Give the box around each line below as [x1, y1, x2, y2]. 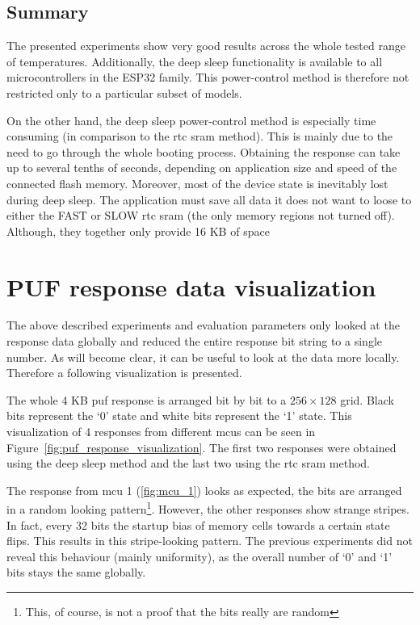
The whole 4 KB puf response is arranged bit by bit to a [6, 391, 287, 408]
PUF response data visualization [6, 270, 376, 303]
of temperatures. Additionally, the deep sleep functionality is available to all [6, 52, 383, 69]
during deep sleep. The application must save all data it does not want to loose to [6, 191, 412, 208]
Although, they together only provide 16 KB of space [6, 222, 270, 239]
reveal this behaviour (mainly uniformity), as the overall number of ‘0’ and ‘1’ [6, 547, 393, 564]
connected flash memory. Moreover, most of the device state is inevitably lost [6, 174, 388, 191]
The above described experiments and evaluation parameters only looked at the [6, 317, 400, 333]
